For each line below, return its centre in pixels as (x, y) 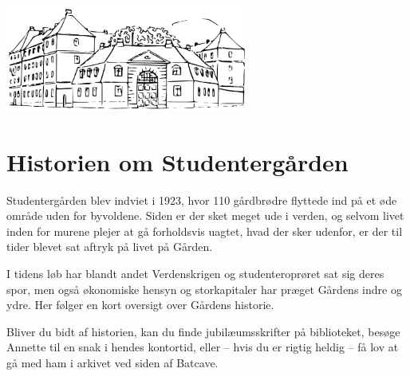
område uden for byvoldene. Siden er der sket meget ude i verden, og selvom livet (205, 215)
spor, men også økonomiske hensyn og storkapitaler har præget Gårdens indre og (204, 289)
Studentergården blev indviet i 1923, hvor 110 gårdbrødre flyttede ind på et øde (202, 200)
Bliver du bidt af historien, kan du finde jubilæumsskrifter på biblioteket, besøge (203, 331)
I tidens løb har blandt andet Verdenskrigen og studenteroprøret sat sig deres (195, 273)
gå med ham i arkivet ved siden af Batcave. (112, 362)
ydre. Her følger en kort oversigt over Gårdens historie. (140, 305)
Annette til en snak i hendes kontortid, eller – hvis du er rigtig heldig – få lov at (203, 347)
